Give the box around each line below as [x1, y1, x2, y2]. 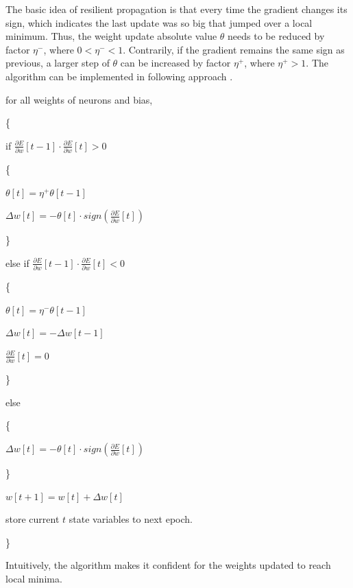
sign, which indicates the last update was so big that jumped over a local [5, 15, 313, 30]
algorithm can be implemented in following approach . [5, 69, 233, 83]
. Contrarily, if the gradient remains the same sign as [123, 42, 345, 56]
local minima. [5, 572, 62, 585]
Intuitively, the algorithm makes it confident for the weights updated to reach [5, 558, 331, 572]
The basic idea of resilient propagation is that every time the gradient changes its [5, 2, 348, 16]
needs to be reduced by [228, 29, 325, 43]
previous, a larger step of [5, 56, 110, 70]
